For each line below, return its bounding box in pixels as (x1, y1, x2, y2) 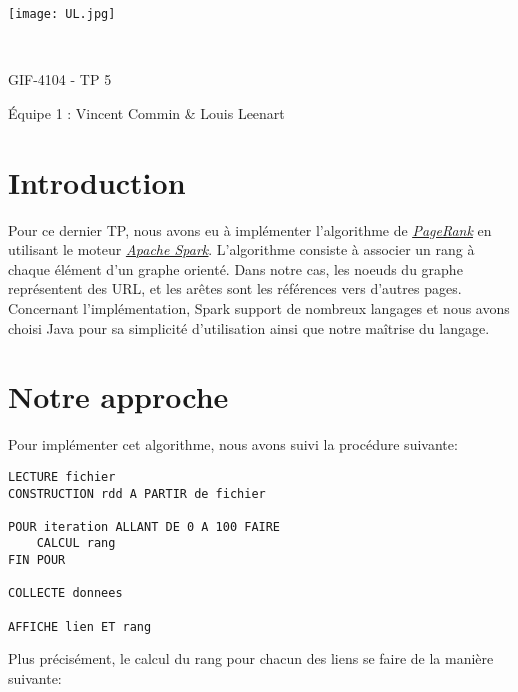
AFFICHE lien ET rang (8, 619, 152, 634)
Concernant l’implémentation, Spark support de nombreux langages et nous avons (8, 297, 510, 318)
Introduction (8, 161, 186, 202)
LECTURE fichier (8, 469, 116, 484)
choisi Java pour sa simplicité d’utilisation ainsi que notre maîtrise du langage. (8, 317, 490, 338)
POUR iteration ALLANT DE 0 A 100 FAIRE (8, 519, 281, 534)
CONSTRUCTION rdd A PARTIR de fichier (8, 486, 266, 501)
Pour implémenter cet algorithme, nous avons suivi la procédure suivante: (8, 434, 458, 455)
